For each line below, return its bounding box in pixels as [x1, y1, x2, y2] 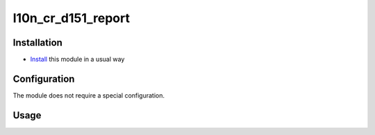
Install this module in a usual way [30, 55, 125, 64]
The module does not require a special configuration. [12, 91, 165, 100]
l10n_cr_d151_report [12, 10, 130, 26]
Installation [12, 37, 62, 48]
